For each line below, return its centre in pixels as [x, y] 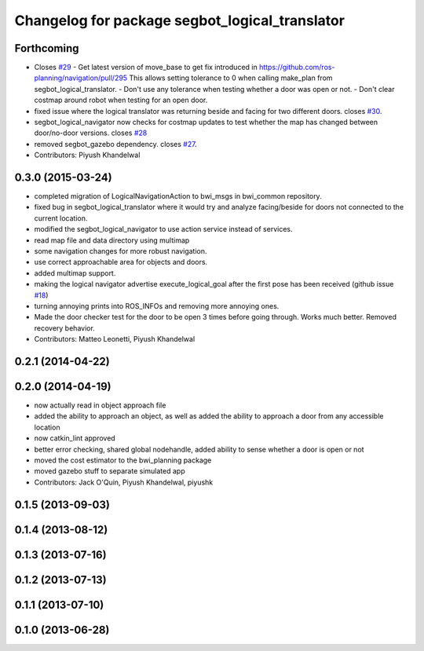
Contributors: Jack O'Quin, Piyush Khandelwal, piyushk [124, 482]
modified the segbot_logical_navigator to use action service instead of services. [163, 229]
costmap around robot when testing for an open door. [121, 100]
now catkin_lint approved [75, 438]
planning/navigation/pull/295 [81, 78]
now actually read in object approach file [100, 405]
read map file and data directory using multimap [112, 240]
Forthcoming [47, 48]
